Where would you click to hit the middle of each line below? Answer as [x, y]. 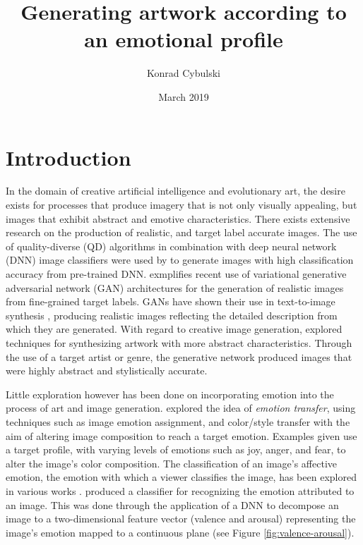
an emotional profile [184, 39]
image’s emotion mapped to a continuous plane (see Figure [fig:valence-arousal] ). [180, 532]
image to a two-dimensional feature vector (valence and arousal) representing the [181, 519]
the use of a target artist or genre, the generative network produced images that [179, 356]
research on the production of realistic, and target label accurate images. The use [181, 232]
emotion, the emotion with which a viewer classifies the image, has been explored [181, 477]
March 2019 [184, 96]
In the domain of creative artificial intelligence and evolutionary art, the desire [175, 191]
